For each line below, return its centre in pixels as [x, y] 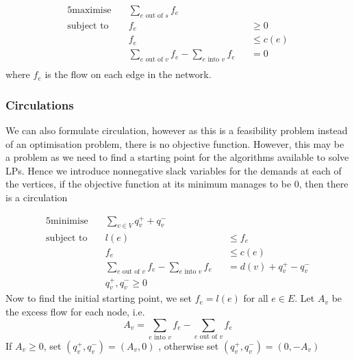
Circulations [40, 104]
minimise [69, 221]
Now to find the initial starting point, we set [99, 298]
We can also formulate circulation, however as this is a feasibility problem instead [177, 130]
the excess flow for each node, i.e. [75, 311]
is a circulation [37, 197]
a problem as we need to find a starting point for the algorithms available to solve [177, 157]
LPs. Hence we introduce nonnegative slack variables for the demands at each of [174, 170]
